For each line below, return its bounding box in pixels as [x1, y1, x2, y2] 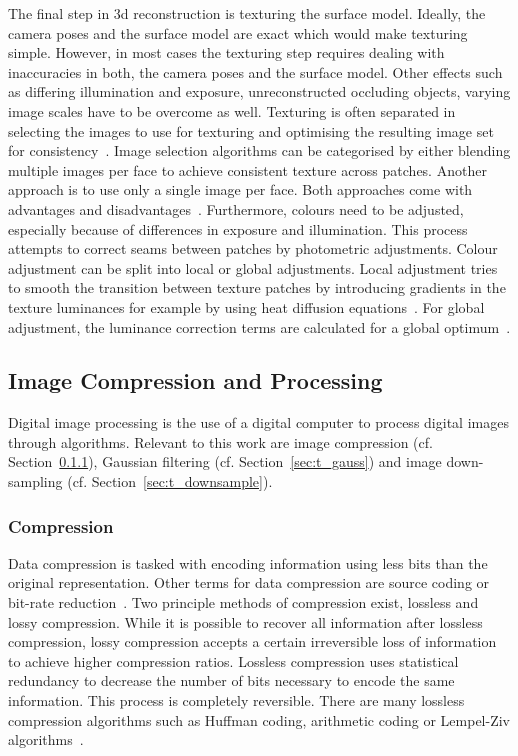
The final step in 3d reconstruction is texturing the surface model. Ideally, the [8, 3, 486, 23]
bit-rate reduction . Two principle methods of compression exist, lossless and [8, 592, 479, 613]
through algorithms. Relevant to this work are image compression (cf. [8, 431, 433, 452]
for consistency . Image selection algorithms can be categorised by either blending [8, 140, 511, 161]
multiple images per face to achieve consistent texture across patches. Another [8, 159, 487, 180]
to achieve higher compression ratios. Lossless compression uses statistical [8, 650, 459, 671]
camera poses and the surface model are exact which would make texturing [8, 22, 468, 43]
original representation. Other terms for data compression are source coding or [8, 572, 490, 593]
